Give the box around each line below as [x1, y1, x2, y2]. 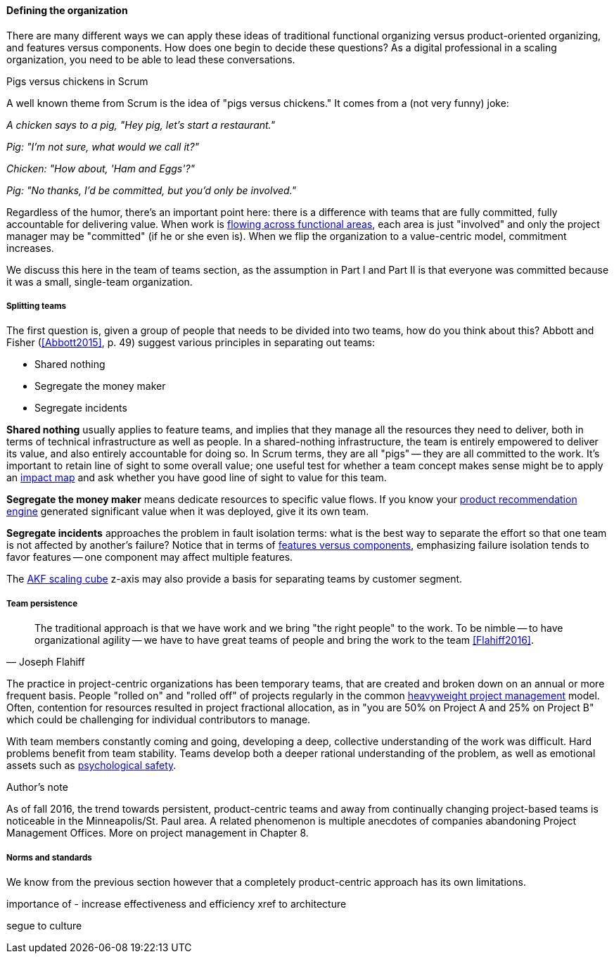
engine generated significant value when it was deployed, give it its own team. [6, 505, 369, 518]
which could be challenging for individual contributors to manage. [6, 713, 311, 726]
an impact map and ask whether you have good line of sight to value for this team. [6, 471, 387, 484]
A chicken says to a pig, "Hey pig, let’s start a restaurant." [6, 118, 276, 131]
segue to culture [6, 919, 82, 932]
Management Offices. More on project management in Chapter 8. [6, 827, 309, 839]
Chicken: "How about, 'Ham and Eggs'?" [6, 162, 196, 174]
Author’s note [6, 781, 68, 794]
